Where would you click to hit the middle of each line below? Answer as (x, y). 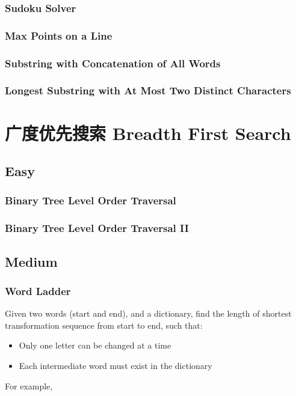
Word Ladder (38, 291)
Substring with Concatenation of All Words (113, 63)
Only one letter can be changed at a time (95, 345)
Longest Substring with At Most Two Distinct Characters (148, 90)
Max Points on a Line (59, 35)
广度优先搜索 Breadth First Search (148, 133)
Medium (31, 261)
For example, (29, 385)
